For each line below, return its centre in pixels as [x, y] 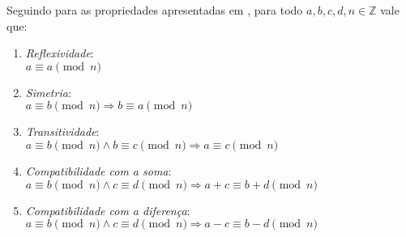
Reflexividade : [60, 53]
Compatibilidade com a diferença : [108, 210]
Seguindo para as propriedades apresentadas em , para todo [155, 10]
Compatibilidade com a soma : [98, 170]
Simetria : [48, 92]
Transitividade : [62, 131]
